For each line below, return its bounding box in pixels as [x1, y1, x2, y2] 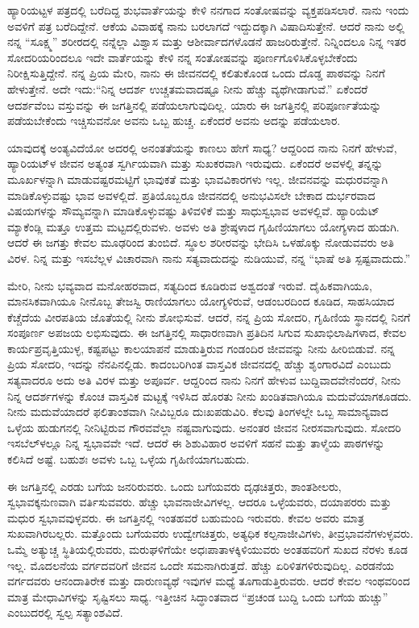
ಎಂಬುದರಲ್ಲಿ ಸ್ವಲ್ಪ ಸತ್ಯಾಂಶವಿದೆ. [7, 604, 123, 621]
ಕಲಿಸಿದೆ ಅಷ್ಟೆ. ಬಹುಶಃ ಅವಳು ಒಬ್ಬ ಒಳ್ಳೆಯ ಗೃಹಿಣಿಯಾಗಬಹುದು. [7, 451, 250, 468]
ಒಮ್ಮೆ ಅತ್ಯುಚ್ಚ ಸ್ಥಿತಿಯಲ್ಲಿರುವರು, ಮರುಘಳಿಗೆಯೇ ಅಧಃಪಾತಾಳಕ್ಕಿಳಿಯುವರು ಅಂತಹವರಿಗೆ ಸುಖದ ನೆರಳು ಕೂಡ [7, 541, 408, 557]
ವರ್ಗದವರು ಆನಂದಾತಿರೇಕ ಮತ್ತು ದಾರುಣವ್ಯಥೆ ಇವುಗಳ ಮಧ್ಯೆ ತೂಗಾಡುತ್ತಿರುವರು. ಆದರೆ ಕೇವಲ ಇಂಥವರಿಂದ [7, 572, 410, 589]
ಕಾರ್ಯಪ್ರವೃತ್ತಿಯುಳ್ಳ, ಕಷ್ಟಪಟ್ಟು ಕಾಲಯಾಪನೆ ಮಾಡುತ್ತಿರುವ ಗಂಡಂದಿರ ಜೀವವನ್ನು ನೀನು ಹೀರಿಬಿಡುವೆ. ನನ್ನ [7, 339, 396, 356]
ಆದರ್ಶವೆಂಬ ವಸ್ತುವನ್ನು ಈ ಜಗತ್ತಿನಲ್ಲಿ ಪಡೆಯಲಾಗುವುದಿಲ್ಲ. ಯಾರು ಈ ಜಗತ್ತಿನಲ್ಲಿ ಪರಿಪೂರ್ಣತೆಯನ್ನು [7, 96, 382, 113]
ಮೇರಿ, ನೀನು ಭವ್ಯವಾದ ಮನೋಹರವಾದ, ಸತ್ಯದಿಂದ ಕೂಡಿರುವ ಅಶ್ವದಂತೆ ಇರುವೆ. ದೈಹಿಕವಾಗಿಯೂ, [7, 277, 372, 293]
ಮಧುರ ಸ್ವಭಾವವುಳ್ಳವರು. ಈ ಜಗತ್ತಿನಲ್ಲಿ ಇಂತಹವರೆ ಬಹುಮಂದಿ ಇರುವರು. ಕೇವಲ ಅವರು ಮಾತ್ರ [7, 509, 364, 526]
